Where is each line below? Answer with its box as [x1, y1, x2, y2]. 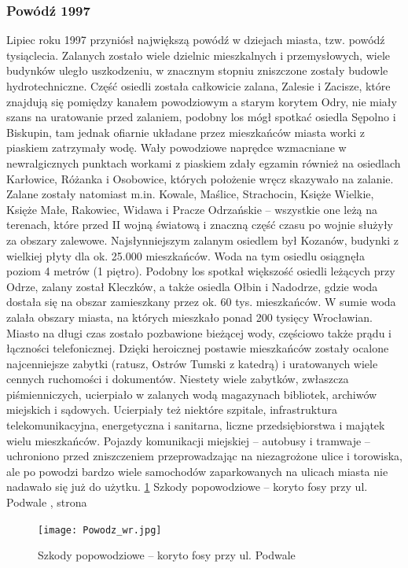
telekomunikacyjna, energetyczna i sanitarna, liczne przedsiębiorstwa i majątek [6, 417, 385, 433]
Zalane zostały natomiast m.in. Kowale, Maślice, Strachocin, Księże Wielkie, [6, 186, 374, 202]
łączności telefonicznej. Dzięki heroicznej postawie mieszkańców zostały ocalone [6, 340, 389, 356]
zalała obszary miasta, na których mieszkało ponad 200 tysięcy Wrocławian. [6, 308, 373, 325]
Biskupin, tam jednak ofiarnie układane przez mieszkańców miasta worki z [6, 124, 365, 140]
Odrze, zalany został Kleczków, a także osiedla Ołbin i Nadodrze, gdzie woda [6, 278, 378, 294]
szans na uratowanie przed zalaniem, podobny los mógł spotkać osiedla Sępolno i [6, 109, 396, 125]
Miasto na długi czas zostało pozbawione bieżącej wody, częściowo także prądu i [6, 324, 391, 341]
